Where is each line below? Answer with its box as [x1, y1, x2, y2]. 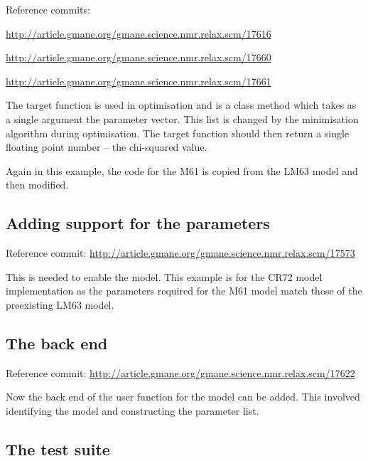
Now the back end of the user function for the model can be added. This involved [6, 389, 360, 404]
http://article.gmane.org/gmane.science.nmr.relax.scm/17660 [6, 50, 271, 65]
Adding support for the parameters [6, 212, 270, 234]
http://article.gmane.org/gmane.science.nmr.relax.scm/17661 [6, 73, 271, 88]
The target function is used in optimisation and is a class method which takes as [6, 97, 357, 112]
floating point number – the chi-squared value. [6, 139, 207, 154]
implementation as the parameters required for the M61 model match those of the [6, 283, 362, 298]
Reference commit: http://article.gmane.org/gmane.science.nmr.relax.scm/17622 [6, 365, 355, 380]
